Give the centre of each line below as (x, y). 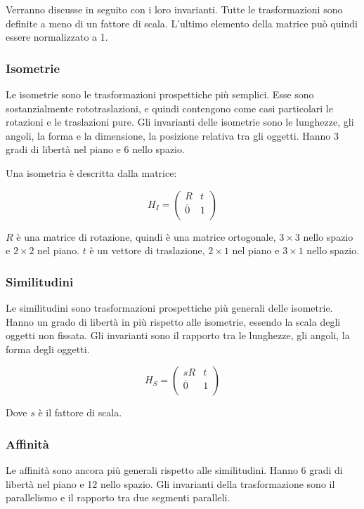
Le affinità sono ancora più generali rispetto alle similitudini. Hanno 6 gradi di (174, 470)
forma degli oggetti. (48, 349)
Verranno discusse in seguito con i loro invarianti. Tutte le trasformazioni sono (174, 9)
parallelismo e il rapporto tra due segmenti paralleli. (118, 497)
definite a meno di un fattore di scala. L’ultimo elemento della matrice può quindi (182, 23)
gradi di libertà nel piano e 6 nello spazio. (95, 149)
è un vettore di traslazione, (147, 250)
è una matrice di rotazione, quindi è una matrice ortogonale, (146, 236)
